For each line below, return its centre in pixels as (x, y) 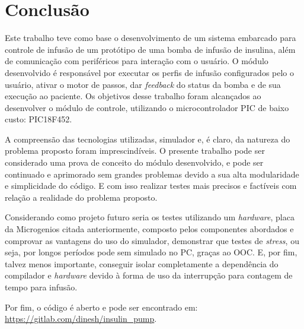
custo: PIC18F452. (39, 119)
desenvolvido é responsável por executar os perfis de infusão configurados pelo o (150, 72)
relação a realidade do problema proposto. (81, 197)
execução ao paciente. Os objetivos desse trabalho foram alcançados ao (133, 96)
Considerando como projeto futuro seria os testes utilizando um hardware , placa (150, 217)
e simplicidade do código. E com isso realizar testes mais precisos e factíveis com (151, 186)
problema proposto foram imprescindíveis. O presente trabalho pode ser (135, 151)
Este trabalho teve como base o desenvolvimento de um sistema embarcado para (151, 38)
